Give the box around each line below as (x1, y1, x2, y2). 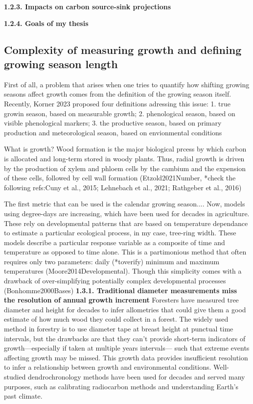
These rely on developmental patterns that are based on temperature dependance (4, 218, 248, 228)
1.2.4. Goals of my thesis (4, 18, 89, 28)
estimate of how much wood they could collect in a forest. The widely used (4, 314, 229, 324)
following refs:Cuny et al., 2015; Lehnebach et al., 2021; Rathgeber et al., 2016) (4, 182, 242, 192)
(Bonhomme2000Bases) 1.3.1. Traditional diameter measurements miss (4, 285, 237, 295)
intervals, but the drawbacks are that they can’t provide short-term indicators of (4, 333, 246, 343)
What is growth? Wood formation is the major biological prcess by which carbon (4, 144, 247, 154)
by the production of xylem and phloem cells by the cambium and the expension (4, 163, 246, 173)
